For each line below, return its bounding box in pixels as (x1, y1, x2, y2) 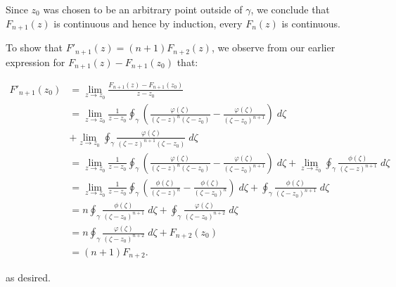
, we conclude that (250, 2, 330, 16)
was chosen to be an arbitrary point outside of (43, 2, 243, 16)
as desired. (6, 270, 51, 285)
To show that (6, 40, 63, 55)
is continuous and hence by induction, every (53, 15, 243, 30)
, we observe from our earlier (211, 40, 336, 55)
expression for (6, 54, 65, 69)
